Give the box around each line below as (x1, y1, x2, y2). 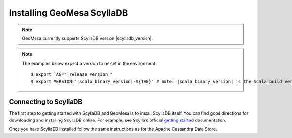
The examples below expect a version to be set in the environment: (22, 60, 157, 66)
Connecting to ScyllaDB (9, 98, 83, 106)
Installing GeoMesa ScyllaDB (9, 7, 128, 18)
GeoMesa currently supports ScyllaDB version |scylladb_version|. (22, 35, 153, 41)
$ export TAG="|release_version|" (31, 72, 113, 77)
